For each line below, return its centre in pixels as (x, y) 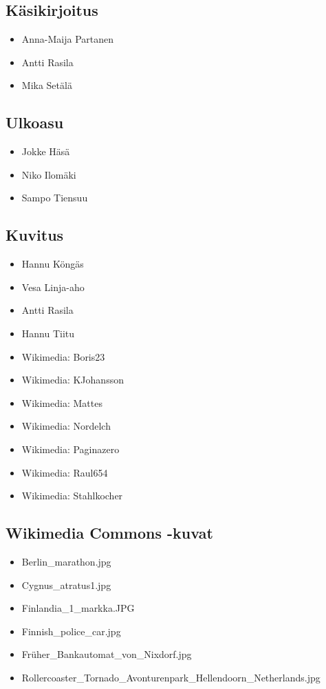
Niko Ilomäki (49, 174)
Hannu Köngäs (53, 264)
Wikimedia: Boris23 (63, 356)
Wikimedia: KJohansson (73, 380)
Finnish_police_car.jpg (71, 631)
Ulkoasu (35, 122)
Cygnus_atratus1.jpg (66, 585)
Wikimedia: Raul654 (65, 472)
